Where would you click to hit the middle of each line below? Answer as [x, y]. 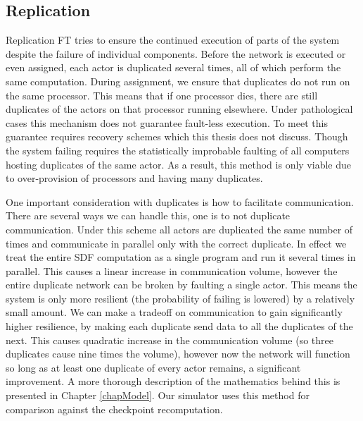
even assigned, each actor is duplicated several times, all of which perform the [173, 67]
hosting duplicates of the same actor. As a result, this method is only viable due [178, 164]
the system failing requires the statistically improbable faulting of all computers [178, 150]
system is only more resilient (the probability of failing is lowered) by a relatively [180, 298]
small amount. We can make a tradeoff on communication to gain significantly [174, 312]
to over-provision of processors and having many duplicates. [134, 178]
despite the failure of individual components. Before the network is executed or [176, 53]
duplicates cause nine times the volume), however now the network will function [178, 354]
